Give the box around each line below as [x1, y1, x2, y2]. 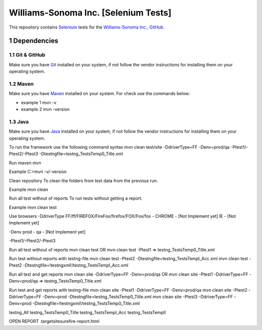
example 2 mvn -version [21, 107, 70, 112]
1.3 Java [9, 118, 29, 125]
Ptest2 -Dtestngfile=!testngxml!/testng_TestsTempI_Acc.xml [9, 262, 129, 268]
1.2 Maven [9, 80, 34, 87]
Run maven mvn [9, 160, 41, 166]
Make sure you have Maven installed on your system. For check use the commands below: [9, 91, 190, 96]
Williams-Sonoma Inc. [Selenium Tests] [9, 7, 172, 18]
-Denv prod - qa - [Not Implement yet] [9, 229, 86, 235]
